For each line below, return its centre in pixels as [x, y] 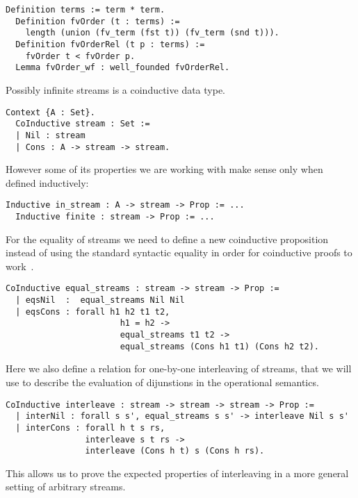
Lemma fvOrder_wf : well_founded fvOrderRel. [123, 68]
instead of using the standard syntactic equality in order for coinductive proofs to [179, 252]
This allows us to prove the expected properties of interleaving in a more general [177, 473]
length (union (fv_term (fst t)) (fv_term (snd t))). [152, 33]
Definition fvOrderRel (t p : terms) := [110, 44]
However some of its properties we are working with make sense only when [164, 169]
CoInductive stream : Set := [83, 124]
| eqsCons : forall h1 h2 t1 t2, [93, 312]
